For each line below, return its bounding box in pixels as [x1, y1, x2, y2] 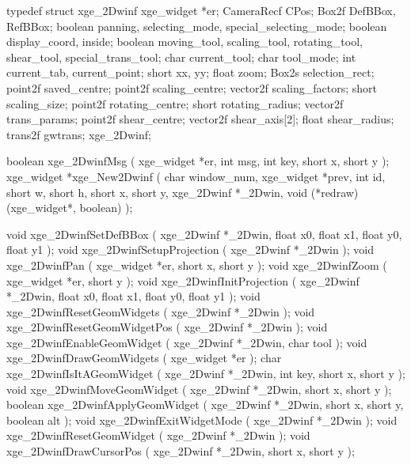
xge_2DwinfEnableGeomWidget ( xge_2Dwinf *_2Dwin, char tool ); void [6, 334, 367, 350]
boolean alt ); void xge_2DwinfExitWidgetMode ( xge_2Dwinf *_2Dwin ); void [6, 411, 398, 428]
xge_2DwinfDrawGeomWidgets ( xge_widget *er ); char [6, 350, 282, 366]
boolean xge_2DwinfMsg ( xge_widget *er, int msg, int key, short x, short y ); [6, 153, 390, 169]
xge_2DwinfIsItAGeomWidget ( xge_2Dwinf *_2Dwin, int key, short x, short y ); [6, 365, 405, 382]
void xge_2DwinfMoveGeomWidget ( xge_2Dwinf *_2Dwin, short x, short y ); [6, 380, 392, 397]
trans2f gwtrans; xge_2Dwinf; [6, 126, 151, 142]
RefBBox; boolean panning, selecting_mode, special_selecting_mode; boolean [6, 17, 387, 34]
